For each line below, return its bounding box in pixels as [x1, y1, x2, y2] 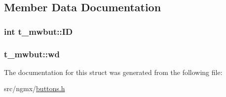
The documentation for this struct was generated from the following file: [4, 67, 223, 77]
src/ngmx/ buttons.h [4, 83, 65, 94]
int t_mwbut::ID [4, 25, 73, 37]
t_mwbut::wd [4, 48, 60, 60]
